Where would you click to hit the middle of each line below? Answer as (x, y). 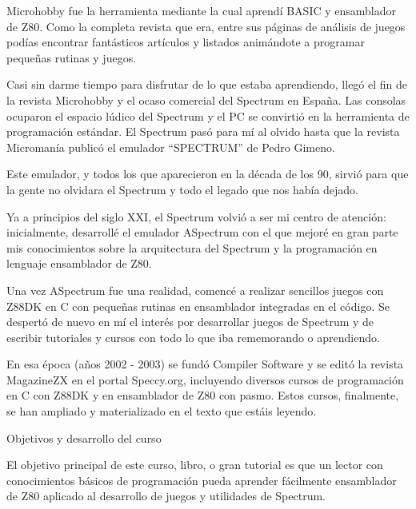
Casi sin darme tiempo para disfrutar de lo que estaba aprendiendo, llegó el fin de (207, 84)
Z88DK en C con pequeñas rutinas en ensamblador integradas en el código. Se (198, 306)
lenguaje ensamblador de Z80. (79, 263)
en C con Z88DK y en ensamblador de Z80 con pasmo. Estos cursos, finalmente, (203, 395)
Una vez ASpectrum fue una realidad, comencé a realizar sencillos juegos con (195, 290)
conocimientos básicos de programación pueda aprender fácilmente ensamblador (202, 480)
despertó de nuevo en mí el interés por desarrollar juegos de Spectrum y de (190, 322)
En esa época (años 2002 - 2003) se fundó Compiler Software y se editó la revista (205, 364)
